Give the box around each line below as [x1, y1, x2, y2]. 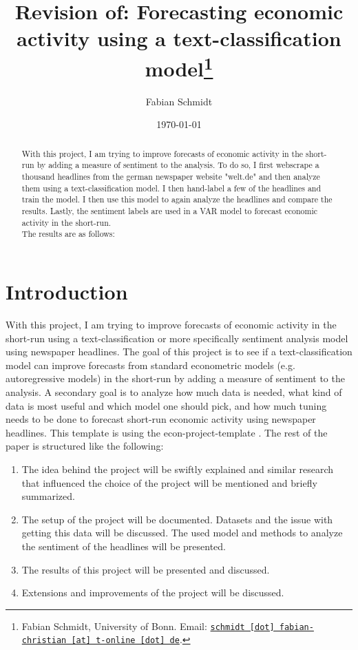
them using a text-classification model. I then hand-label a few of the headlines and [21, 182, 322, 193]
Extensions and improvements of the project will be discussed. [21, 585, 284, 600]
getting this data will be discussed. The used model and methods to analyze [21, 525, 343, 540]
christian [21, 636, 67, 646]
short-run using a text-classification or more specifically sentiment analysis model [6, 331, 348, 345]
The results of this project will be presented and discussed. [21, 562, 270, 576]
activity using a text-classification [17, 24, 341, 52]
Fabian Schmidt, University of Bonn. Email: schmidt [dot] [21, 618, 275, 633]
